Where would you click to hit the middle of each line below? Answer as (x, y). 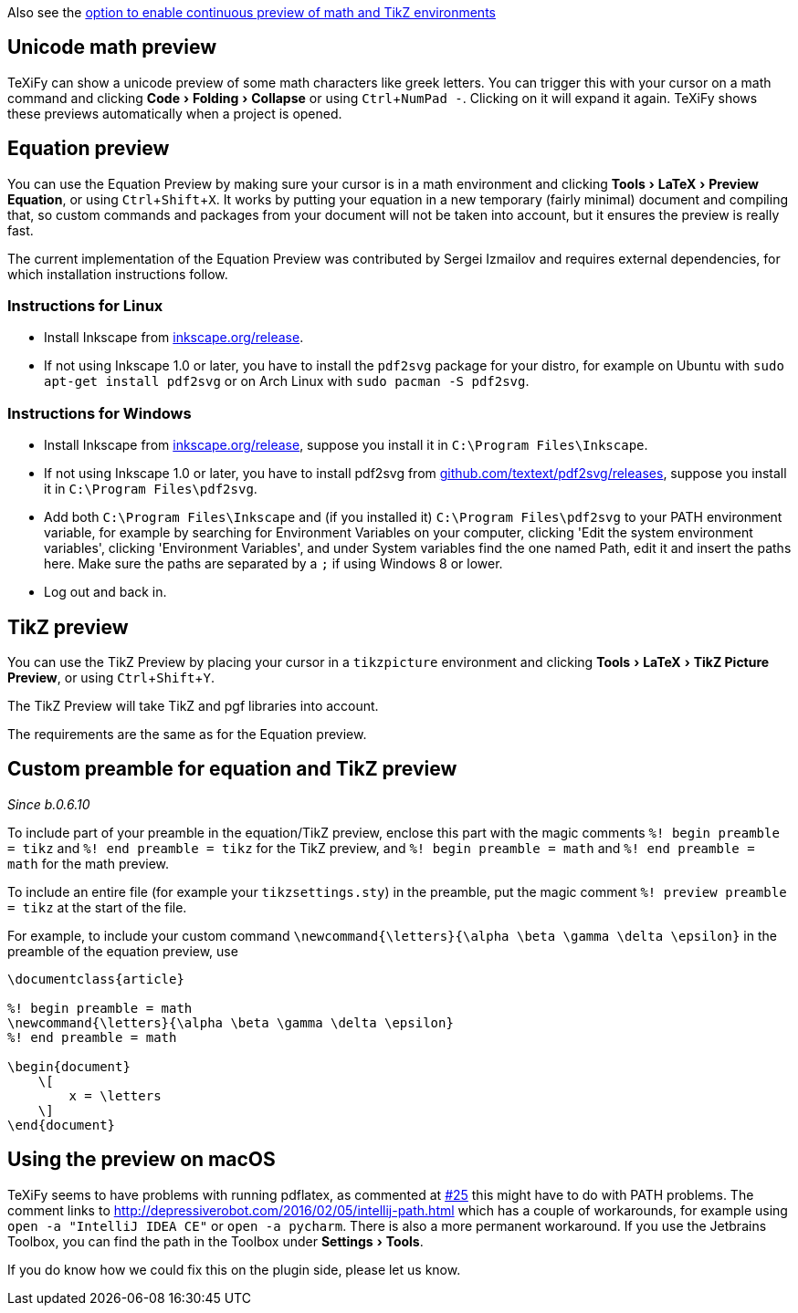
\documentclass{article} (96, 979)
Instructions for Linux (85, 306)
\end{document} (62, 1125)
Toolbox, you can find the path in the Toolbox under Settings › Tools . (215, 1241)
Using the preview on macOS (142, 1160)
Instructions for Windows (100, 413)
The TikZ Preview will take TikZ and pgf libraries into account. (193, 706)
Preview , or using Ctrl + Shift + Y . (111, 678)
